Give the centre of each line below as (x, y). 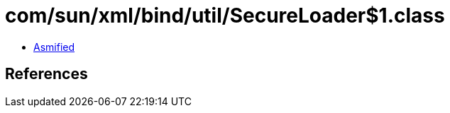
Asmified (54, 47)
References (46, 74)
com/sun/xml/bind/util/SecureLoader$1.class (225, 16)
